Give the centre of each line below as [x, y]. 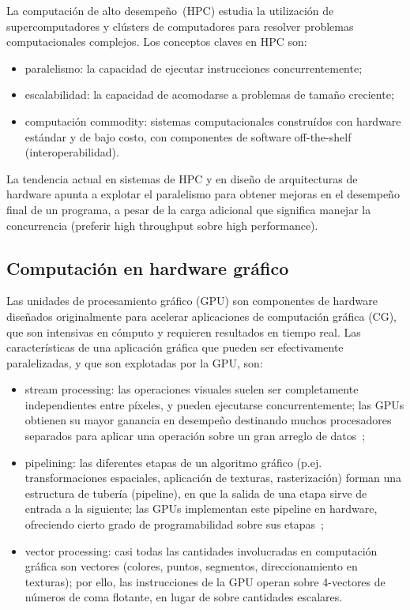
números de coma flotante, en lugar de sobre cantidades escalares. [184, 597]
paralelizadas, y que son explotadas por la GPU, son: [135, 362]
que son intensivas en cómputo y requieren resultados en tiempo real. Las [184, 331]
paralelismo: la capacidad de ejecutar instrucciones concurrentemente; [194, 68]
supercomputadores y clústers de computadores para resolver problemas [180, 26]
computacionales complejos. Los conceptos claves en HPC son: [157, 41]
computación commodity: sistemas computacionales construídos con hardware [213, 120]
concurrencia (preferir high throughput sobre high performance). [162, 225]
